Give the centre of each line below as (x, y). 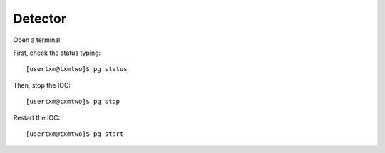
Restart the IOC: (37, 117)
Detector (40, 19)
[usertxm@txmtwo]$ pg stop (73, 102)
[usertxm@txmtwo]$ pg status (77, 69)
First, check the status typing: (57, 53)
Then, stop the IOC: (42, 85)
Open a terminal (37, 40)
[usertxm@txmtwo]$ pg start (75, 134)
